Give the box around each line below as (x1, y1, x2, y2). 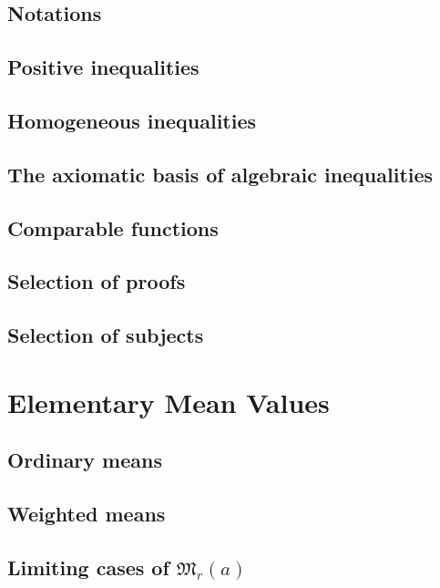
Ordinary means (7, 446, 162, 474)
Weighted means (7, 500, 166, 528)
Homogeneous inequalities (7, 106, 257, 134)
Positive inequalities (7, 53, 200, 81)
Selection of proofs (7, 267, 186, 295)
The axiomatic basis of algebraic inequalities (7, 160, 434, 188)
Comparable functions (7, 213, 219, 242)
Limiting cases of (7, 552, 169, 581)
